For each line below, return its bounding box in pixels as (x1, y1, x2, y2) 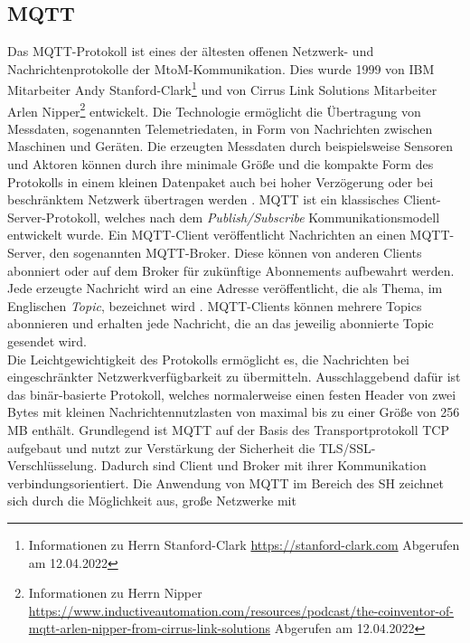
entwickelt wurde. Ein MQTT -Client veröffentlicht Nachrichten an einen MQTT (7, 225, 450, 244)
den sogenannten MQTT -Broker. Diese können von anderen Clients (49, 243, 422, 262)
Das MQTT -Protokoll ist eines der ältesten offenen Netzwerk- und (7, 42, 374, 61)
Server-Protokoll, (7, 207, 100, 226)
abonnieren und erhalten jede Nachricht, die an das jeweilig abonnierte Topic (7, 314, 434, 333)
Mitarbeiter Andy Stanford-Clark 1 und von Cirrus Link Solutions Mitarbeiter (7, 78, 437, 99)
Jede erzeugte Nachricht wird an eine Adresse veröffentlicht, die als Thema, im (7, 279, 443, 298)
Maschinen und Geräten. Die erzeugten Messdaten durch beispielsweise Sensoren (7, 137, 453, 156)
